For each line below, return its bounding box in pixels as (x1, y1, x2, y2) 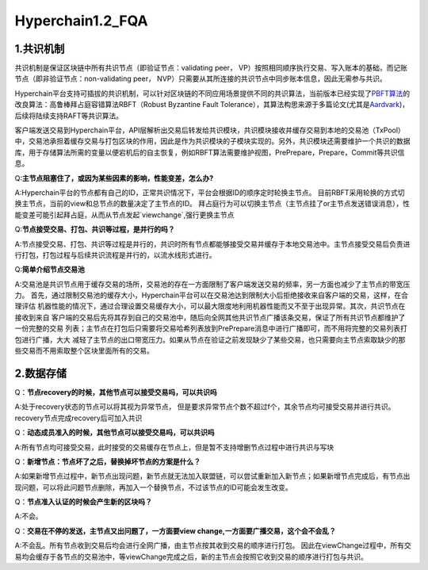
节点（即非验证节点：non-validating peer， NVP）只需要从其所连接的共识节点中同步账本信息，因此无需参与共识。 (14, 74, 388, 83)
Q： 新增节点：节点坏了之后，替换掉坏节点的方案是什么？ (14, 457, 201, 466)
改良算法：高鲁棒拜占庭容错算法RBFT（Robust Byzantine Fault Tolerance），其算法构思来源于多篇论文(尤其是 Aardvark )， (14, 100, 410, 109)
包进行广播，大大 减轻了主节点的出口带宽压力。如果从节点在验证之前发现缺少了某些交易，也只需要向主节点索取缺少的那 (14, 335, 406, 344)
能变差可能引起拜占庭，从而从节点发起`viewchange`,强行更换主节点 (14, 210, 235, 220)
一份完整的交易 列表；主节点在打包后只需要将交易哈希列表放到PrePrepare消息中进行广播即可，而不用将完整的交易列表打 (14, 323, 407, 333)
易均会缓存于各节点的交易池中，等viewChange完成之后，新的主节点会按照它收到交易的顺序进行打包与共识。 (14, 552, 369, 561)
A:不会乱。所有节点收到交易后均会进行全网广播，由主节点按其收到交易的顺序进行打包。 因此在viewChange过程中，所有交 (14, 541, 411, 550)
